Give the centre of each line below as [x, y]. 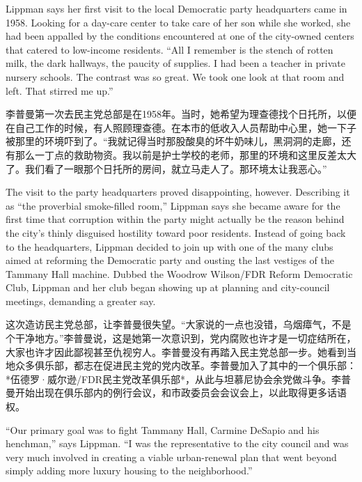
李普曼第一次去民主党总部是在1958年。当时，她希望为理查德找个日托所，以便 [181, 114]
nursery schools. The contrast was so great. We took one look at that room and [175, 76]
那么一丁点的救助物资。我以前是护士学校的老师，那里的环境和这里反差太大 [186, 154]
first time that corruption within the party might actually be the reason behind [175, 219]
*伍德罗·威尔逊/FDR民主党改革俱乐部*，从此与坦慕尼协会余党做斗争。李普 [179, 379]
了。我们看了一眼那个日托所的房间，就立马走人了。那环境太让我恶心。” [166, 168]
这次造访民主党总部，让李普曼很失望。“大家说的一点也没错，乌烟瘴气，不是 [179, 324]
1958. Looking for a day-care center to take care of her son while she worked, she [178, 22]
